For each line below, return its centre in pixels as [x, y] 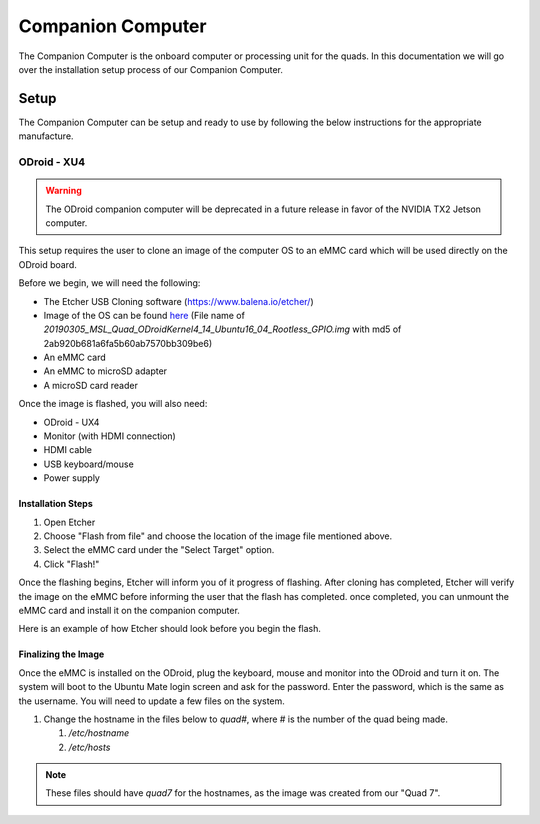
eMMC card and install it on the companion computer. [129, 610]
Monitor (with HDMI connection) [110, 436]
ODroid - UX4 [71, 422]
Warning [63, 191]
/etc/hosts [89, 747]
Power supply [71, 478]
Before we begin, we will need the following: [109, 283]
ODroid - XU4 [51, 162]
